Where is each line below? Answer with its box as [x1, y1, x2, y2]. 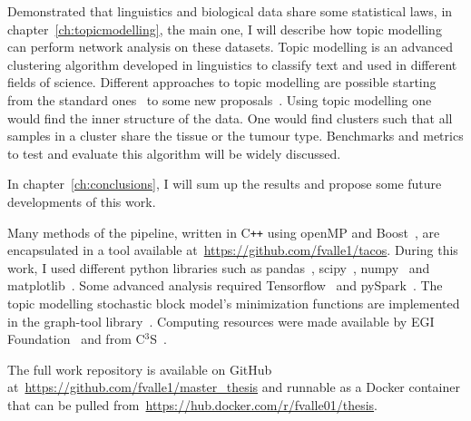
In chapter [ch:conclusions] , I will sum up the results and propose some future [7, 174, 442, 193]
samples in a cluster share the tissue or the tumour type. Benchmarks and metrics [7, 126, 464, 145]
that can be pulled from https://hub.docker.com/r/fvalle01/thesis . [7, 395, 378, 414]
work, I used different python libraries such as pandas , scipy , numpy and [7, 258, 430, 277]
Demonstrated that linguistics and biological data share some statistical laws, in [7, 2, 453, 20]
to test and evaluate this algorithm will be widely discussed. [7, 143, 341, 162]
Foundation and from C [7, 329, 145, 348]
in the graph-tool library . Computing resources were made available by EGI [7, 311, 435, 330]
